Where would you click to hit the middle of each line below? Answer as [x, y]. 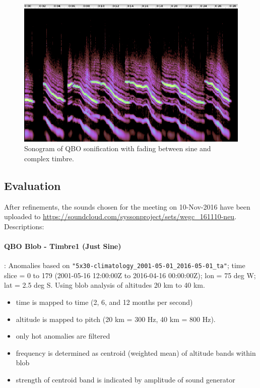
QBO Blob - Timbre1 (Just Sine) [63, 246]
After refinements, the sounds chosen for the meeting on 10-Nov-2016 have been [127, 206]
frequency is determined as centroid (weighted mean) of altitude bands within [136, 352]
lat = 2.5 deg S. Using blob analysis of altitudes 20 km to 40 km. [105, 285]
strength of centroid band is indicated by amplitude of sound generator [125, 379]
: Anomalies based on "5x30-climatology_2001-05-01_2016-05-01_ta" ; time [125, 265]
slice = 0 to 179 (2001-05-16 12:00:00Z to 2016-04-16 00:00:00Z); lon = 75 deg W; [130, 275]
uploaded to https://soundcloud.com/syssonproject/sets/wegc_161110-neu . [120, 216]
